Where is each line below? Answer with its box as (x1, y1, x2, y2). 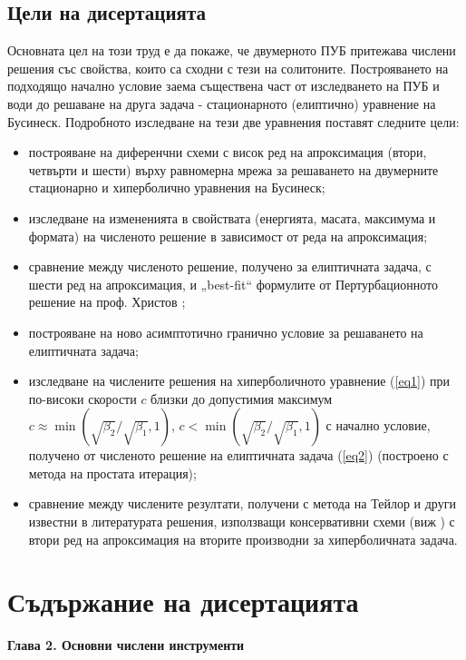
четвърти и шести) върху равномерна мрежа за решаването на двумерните (28, 160, 439, 179)
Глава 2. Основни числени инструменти (7, 635, 245, 655)
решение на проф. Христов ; (28, 292, 186, 311)
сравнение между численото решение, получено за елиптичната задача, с (28, 257, 432, 276)
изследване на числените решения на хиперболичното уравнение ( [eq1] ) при (28, 371, 451, 390)
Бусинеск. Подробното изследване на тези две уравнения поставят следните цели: (7, 112, 460, 131)
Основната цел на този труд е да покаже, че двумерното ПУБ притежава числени (7, 41, 456, 60)
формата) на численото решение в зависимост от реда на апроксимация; (28, 226, 428, 245)
